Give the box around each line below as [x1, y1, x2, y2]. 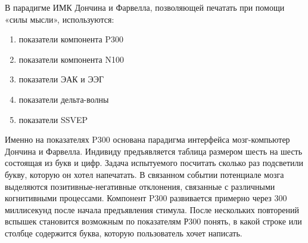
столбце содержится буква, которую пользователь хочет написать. [5, 226, 242, 239]
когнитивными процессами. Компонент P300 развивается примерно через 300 [5, 192, 287, 204]
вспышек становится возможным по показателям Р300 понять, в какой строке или [5, 215, 302, 227]
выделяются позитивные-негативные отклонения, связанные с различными [5, 180, 275, 192]
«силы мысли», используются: [5, 13, 114, 25]
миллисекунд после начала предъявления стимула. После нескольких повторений [5, 203, 299, 216]
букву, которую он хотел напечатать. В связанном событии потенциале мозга [5, 168, 284, 180]
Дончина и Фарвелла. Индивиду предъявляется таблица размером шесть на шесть [5, 144, 303, 157]
